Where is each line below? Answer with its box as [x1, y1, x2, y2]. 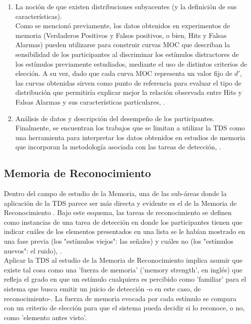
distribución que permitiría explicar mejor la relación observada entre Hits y [15, 87, 242, 97]
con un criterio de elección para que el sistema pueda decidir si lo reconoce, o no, [4, 303, 245, 313]
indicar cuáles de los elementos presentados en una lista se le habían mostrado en [4, 226, 245, 236]
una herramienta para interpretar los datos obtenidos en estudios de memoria [15, 132, 246, 142]
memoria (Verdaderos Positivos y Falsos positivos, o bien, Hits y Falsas [15, 30, 227, 40]
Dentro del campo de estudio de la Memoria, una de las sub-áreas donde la [4, 188, 227, 198]
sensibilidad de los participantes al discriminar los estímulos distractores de [15, 49, 239, 59]
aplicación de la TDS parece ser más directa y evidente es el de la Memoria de [4, 198, 237, 208]
